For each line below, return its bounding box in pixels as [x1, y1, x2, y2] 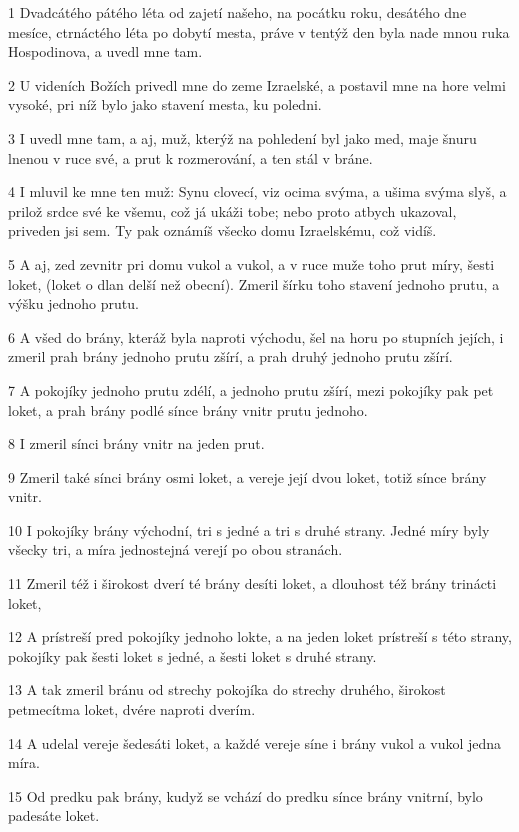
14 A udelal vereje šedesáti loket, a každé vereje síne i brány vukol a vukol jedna [8, 732, 502, 753]
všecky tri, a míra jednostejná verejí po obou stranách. [8, 539, 343, 560]
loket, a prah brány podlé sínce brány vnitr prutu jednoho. [8, 399, 368, 420]
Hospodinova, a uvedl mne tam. [8, 41, 203, 62]
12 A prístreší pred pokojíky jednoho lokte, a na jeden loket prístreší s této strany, [8, 626, 512, 647]
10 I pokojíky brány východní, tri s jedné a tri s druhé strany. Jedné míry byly [8, 519, 490, 540]
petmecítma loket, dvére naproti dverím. [8, 699, 256, 720]
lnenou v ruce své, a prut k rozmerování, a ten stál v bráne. [8, 147, 373, 168]
